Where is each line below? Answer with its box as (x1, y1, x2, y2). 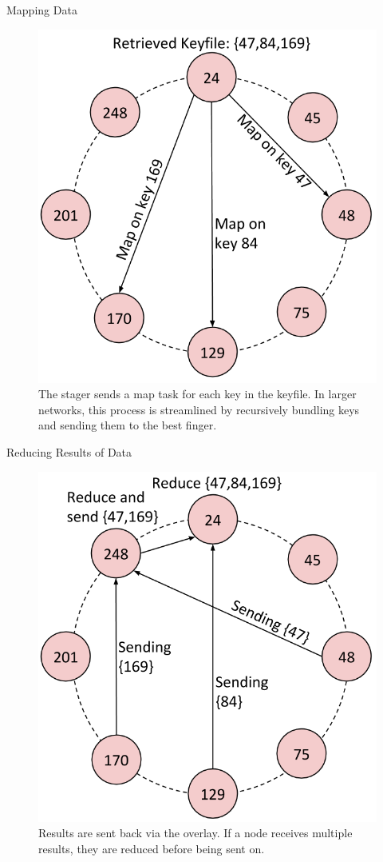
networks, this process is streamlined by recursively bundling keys (38, 401, 360, 417)
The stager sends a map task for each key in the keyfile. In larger (38, 385, 357, 402)
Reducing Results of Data (6, 443, 132, 460)
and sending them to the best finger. (38, 417, 217, 433)
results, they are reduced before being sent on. (38, 840, 265, 856)
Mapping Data (6, 2, 77, 18)
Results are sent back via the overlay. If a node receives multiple (38, 824, 353, 841)
